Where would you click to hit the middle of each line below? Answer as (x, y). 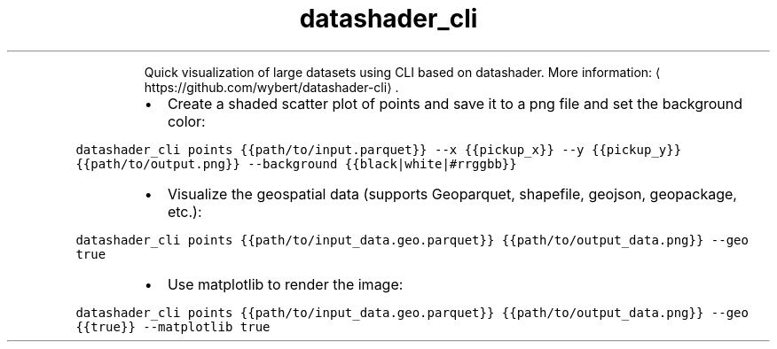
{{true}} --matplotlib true (173, 326)
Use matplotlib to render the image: (285, 284)
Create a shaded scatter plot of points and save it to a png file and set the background (455, 103)
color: (186, 121)
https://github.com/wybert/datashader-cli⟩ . (271, 87)
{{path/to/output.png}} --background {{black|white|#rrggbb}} (296, 163)
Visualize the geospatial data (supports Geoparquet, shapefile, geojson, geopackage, (452, 194)
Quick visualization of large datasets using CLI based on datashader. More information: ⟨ (402, 72)
